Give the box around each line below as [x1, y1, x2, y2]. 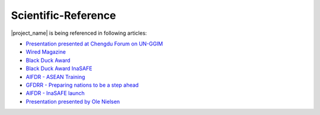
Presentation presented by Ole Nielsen [25, 98, 120, 105]
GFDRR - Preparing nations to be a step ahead [25, 81, 139, 88]
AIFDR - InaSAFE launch [25, 90, 85, 97]
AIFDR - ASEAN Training [25, 73, 85, 80]
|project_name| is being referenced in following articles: [11, 29, 148, 37]
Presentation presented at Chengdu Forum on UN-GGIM [25, 40, 163, 47]
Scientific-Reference [11, 9, 116, 22]
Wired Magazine [25, 48, 66, 55]
